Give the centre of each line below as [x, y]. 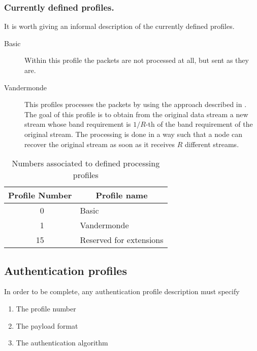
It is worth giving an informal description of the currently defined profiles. [119, 26]
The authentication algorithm [62, 343]
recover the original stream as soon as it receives [100, 144]
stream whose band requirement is [78, 124]
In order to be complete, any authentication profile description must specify [122, 291]
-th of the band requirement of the [199, 124]
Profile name [122, 195]
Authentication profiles [66, 270]
